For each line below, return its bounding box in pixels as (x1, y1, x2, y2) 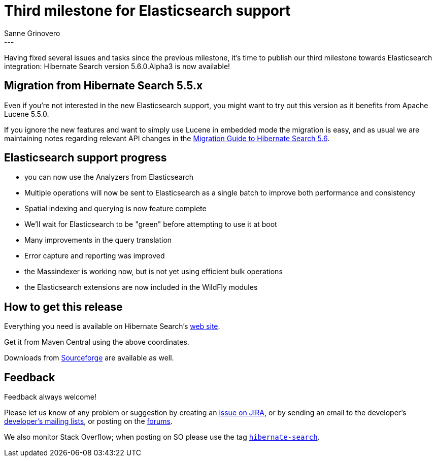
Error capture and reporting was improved (24, 251, 165, 260)
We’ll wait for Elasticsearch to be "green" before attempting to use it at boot (24, 220, 277, 229)
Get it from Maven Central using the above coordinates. (4, 338, 189, 347)
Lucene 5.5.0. (4, 109, 49, 118)
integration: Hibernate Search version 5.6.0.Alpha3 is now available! (4, 61, 230, 71)
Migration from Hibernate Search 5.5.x (4, 79, 203, 92)
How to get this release (4, 300, 123, 313)
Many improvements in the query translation (24, 236, 172, 245)
